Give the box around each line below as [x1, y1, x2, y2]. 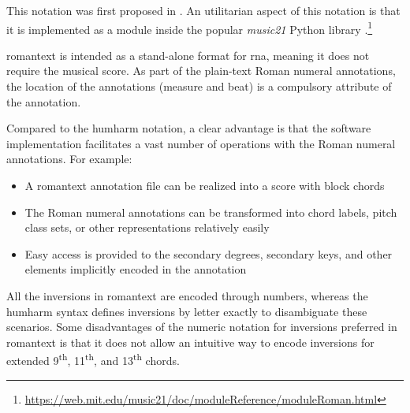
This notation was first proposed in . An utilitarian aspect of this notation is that [6, 2, 401, 18]
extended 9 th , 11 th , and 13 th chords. [6, 350, 180, 368]
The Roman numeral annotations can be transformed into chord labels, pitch [24, 203, 397, 220]
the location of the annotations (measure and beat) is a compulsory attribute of [6, 78, 392, 95]
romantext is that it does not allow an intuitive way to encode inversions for [6, 333, 375, 350]
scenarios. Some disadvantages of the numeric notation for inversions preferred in [6, 318, 397, 335]
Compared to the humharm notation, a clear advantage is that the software [6, 120, 371, 136]
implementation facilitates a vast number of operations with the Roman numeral [6, 135, 396, 151]
